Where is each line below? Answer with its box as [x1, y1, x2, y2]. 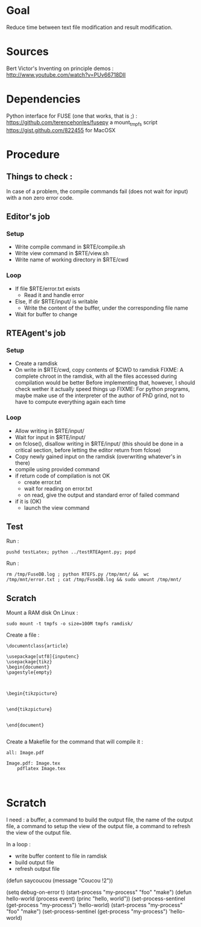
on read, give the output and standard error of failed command [23, 491, 179, 499]
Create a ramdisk [14, 360, 58, 367]
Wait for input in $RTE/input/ [14, 433, 86, 441]
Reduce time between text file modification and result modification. [6, 24, 173, 31]
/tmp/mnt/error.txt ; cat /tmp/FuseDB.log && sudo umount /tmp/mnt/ [6, 577, 182, 583]
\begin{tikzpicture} [6, 690, 58, 697]
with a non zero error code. [6, 194, 74, 201]
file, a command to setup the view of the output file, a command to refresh [6, 823, 191, 830]
